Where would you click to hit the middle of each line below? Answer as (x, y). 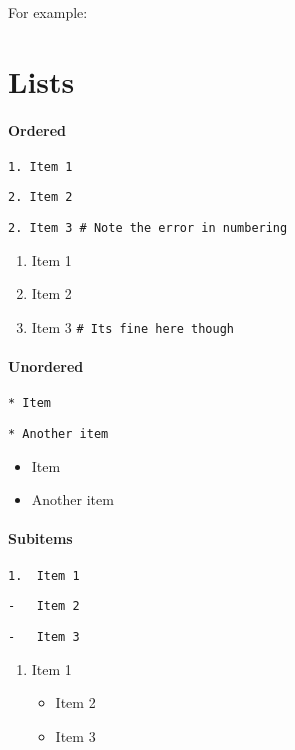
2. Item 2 (40, 197)
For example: (48, 12)
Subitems (40, 538)
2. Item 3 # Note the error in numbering (148, 228)
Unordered (46, 366)
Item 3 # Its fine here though (132, 326)
